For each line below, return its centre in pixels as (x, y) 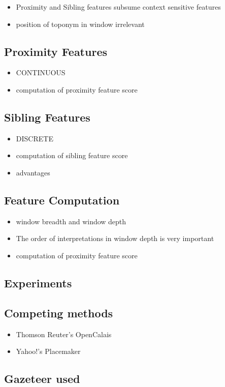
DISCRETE (35, 138)
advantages (33, 172)
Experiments (38, 282)
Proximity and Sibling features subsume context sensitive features (118, 7)
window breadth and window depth (71, 221)
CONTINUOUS (41, 72)
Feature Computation (62, 200)
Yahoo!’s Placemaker (48, 351)
